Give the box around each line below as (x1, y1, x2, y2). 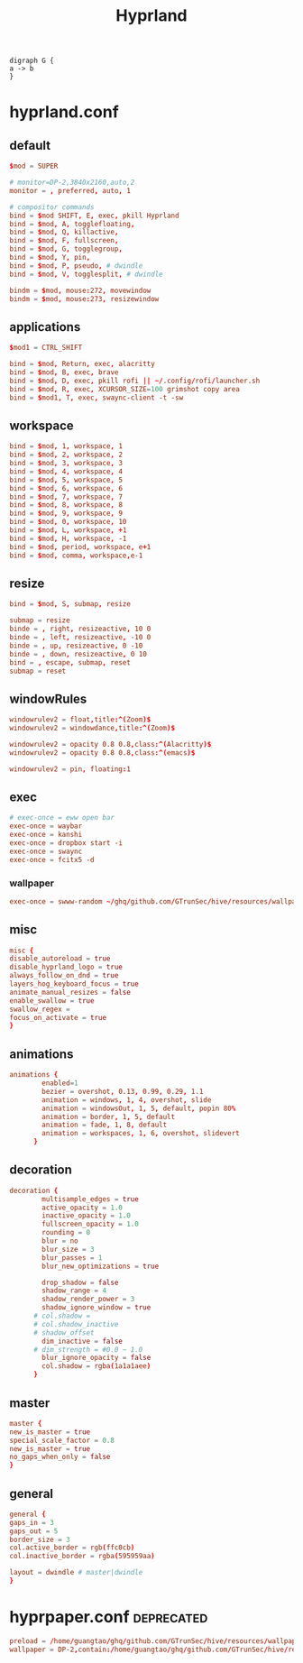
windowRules (9, 691, 87, 706)
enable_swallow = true (9, 996, 95, 1006)
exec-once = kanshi (9, 831, 83, 840)
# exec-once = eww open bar (9, 813, 115, 822)
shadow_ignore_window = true (41, 1303, 151, 1312)
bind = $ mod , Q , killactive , (9, 227, 119, 237)
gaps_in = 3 (9, 1518, 54, 1527)
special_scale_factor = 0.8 (9, 1436, 115, 1445)
